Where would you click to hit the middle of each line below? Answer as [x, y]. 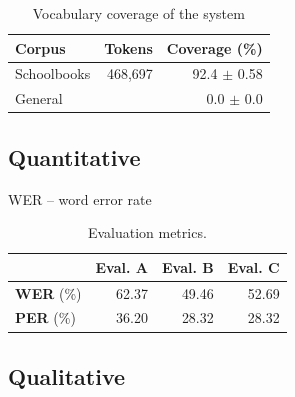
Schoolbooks [53, 73]
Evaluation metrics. [147, 232]
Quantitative [74, 156]
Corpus [40, 47]
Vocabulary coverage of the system [138, 13]
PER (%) [45, 317]
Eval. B [188, 266]
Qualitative [67, 375]
